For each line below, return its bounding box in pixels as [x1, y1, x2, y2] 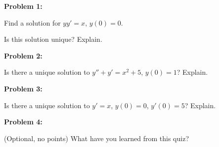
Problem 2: [4, 50, 43, 60]
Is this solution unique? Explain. [4, 34, 102, 44]
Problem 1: [4, 1, 43, 11]
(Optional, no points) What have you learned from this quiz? [4, 133, 189, 143]
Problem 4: [4, 117, 43, 127]
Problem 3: [4, 83, 43, 93]
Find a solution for [4, 17, 61, 28]
